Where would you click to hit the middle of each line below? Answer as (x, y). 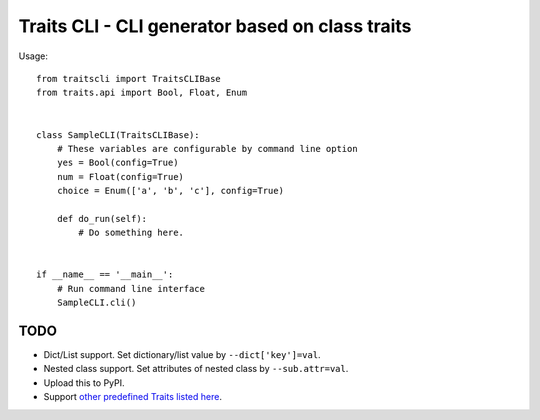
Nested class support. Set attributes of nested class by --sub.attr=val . (196, 369)
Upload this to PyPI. (84, 382)
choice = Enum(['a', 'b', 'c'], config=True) (170, 191)
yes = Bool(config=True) (117, 163)
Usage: (33, 56)
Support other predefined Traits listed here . (132, 397)
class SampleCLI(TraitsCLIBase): (118, 134)
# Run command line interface (130, 288)
